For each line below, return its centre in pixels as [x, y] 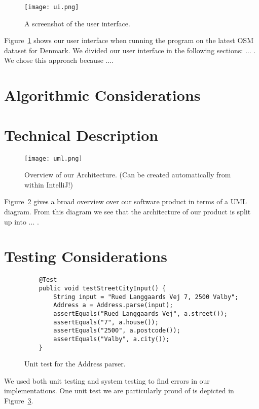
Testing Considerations [86, 256]
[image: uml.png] [53, 158]
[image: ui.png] [52, 7]
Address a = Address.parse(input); [113, 305]
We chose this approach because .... [59, 60]
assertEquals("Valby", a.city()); [112, 339]
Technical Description [81, 135]
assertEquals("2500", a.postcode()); [117, 331]
